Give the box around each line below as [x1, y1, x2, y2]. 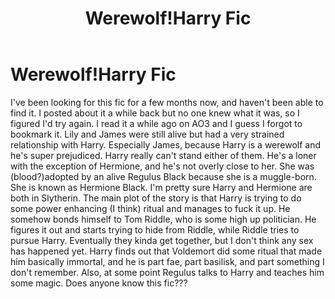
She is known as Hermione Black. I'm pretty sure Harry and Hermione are [10, 181, 313, 193]
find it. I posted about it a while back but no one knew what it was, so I [10, 107, 300, 119]
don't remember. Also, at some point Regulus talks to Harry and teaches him [10, 266, 325, 278]
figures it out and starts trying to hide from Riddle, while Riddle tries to [10, 223, 300, 236]
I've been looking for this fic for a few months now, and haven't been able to [10, 96, 324, 108]
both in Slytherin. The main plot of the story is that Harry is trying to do [10, 192, 302, 204]
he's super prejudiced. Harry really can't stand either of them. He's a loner [10, 149, 317, 161]
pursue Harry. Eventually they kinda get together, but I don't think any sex [10, 234, 314, 246]
